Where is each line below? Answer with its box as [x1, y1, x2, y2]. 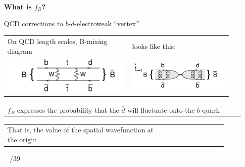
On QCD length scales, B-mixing [7, 36, 107, 46]
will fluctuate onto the [127, 104, 195, 115]
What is [4, 1, 32, 11]
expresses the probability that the [17, 104, 119, 115]
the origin [7, 134, 37, 144]
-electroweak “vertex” [74, 18, 140, 28]
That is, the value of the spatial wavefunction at [7, 125, 154, 135]
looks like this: [132, 41, 176, 51]
